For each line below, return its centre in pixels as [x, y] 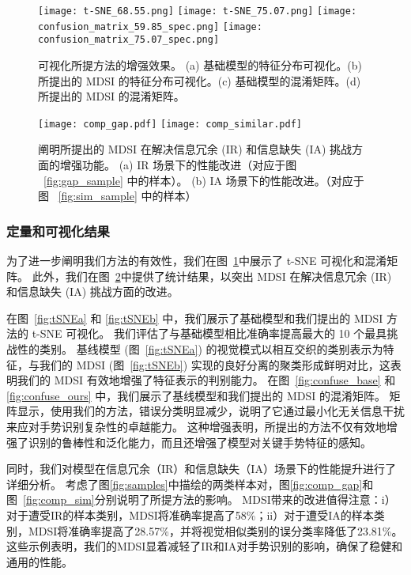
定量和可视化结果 [58, 231]
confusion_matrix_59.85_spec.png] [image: [150, 26]
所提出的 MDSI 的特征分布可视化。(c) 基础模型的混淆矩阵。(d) [200, 80]
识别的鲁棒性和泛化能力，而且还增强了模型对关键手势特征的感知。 [200, 442]
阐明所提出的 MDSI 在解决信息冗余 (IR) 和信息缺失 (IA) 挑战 [195, 149]
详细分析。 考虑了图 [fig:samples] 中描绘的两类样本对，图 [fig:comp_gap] [185, 484]
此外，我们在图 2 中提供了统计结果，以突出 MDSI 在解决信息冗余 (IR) [212, 276]
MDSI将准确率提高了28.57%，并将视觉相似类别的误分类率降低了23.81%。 [215, 530]
